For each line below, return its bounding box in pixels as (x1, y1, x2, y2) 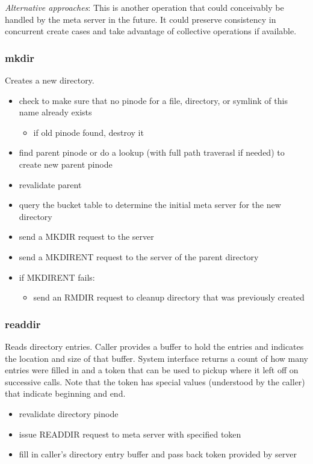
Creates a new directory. (5, 74, 95, 86)
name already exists (19, 106, 92, 118)
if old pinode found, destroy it (33, 126, 144, 138)
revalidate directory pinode (19, 407, 119, 420)
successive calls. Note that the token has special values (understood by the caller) (5, 375, 305, 388)
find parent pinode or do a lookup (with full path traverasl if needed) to (19, 146, 285, 159)
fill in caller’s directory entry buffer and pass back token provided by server (19, 448, 297, 460)
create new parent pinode (19, 157, 113, 170)
